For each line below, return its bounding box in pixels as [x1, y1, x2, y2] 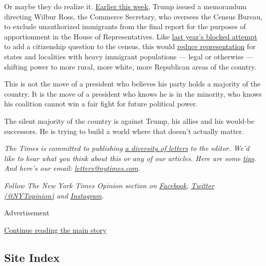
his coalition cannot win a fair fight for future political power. [4, 98, 198, 109]
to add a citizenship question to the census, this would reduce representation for [4, 41, 256, 52]
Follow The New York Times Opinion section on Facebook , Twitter [4, 180, 214, 190]
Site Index [4, 249, 60, 265]
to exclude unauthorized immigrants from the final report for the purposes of [4, 21, 246, 32]
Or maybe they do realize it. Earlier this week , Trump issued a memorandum [4, 1, 247, 11]
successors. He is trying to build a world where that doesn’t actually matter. [4, 125, 244, 136]
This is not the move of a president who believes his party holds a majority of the [4, 78, 261, 89]
